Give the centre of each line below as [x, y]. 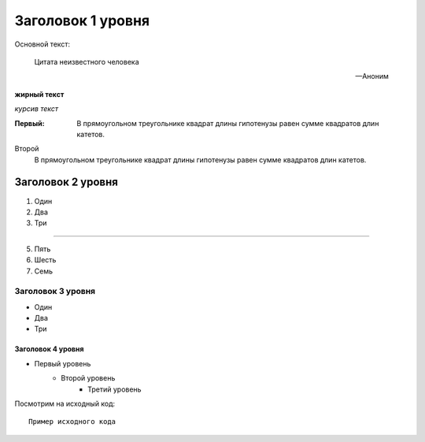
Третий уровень [115, 389]
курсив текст [37, 109]
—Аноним [372, 76]
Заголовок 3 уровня [55, 292]
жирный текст [39, 94]
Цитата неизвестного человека [87, 61]
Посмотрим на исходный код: [65, 404]
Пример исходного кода [72, 422]
